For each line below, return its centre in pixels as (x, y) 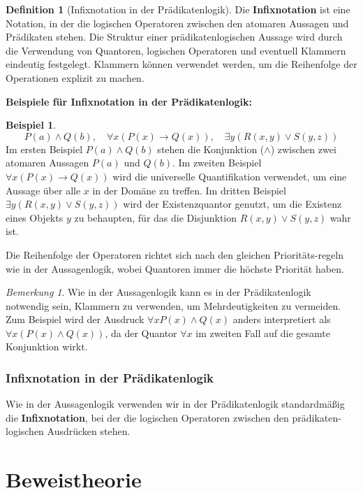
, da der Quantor (141, 333)
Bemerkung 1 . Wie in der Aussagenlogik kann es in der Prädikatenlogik (158, 292)
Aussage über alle (43, 190)
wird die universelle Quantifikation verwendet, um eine (230, 176)
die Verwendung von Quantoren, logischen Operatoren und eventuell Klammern (176, 50)
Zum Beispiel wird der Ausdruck (75, 319)
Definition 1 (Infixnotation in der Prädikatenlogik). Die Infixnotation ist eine (178, 9)
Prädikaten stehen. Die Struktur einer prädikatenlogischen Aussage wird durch (174, 37)
